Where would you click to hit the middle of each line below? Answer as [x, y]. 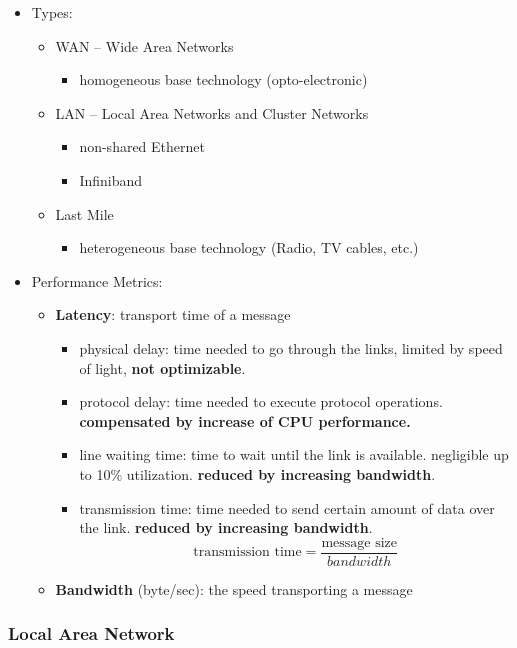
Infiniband [111, 179]
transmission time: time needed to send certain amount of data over [287, 507]
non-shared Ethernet [142, 146]
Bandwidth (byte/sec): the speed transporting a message [234, 588]
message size [359, 542]
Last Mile [84, 213]
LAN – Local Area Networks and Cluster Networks [212, 112]
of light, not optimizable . [162, 367]
